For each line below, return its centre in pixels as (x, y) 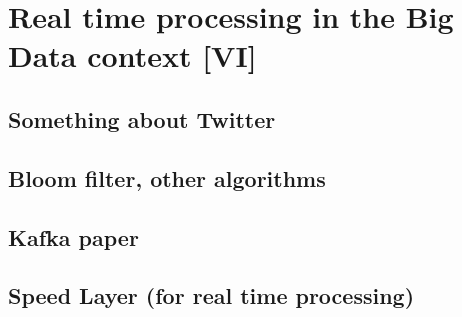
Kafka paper (73, 236)
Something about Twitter (142, 118)
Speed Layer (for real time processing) (211, 295)
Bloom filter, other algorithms (167, 177)
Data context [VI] (132, 55)
